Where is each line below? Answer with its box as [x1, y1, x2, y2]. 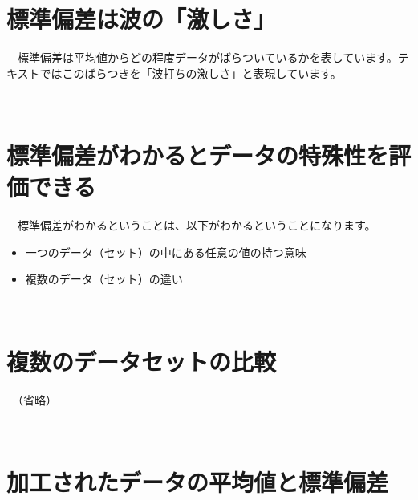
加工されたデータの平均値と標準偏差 [6, 465, 389, 498]
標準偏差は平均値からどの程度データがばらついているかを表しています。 [17, 49, 398, 66]
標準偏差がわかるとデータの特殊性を [6, 139, 389, 172]
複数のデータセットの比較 [6, 344, 277, 377]
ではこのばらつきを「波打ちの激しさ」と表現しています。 [39, 64, 342, 81]
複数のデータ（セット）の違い [25, 270, 183, 287]
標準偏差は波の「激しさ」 [6, 2, 277, 35]
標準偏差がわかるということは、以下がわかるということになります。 [17, 217, 376, 234]
